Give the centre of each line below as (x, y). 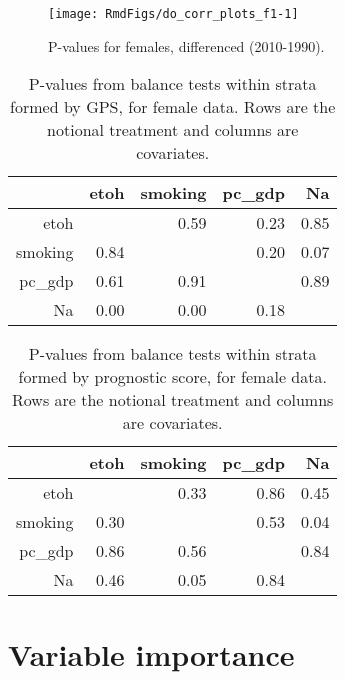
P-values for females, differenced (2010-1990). (186, 45)
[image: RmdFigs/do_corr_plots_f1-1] (173, 14)
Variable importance (151, 654)
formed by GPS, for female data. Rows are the (173, 107)
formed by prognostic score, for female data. (172, 377)
